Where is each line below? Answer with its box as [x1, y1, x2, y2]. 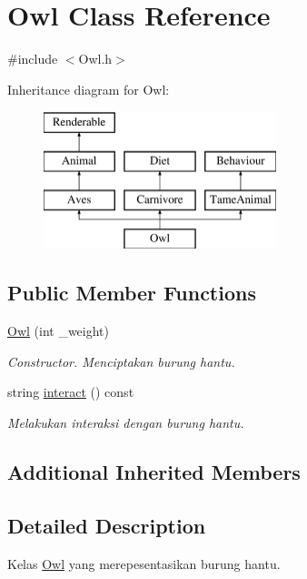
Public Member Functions [7, 279, 256, 307]
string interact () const [7, 382, 134, 401]
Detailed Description [7, 511, 206, 539]
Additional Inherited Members [7, 458, 301, 486]
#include [7, 49, 58, 68]
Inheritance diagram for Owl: [7, 79, 170, 98]
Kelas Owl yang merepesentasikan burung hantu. [7, 554, 281, 573]
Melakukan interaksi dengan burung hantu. [7, 413, 244, 432]
